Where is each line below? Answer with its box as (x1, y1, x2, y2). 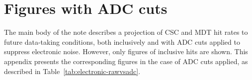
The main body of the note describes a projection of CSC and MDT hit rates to (4, 27, 248, 37)
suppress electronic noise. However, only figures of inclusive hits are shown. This (4, 46, 248, 57)
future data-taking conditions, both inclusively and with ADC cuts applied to (4, 36, 240, 47)
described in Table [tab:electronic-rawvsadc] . (4, 66, 141, 76)
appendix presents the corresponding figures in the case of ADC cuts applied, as (4, 56, 248, 66)
